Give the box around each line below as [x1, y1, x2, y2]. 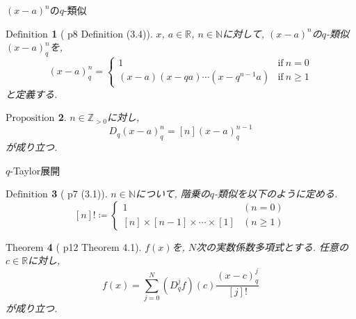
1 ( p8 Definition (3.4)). [51, 26, 153, 40]
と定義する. [6, 86, 58, 101]
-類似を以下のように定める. [214, 186, 338, 201]
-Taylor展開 [10, 163, 60, 177]
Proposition [6, 113, 55, 124]
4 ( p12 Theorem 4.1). [47, 239, 142, 254]
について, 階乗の [135, 186, 210, 201]
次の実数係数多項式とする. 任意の [196, 239, 348, 254]
